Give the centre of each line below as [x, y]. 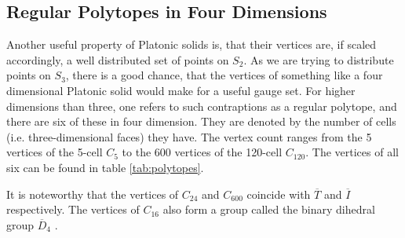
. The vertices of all [352, 152]
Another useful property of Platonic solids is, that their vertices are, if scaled [192, 44]
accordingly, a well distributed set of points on [118, 59]
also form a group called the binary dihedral [269, 209]
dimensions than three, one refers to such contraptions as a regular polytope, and [202, 106]
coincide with [279, 194]
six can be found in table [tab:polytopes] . [105, 167]
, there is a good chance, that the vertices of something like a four [224, 75]
